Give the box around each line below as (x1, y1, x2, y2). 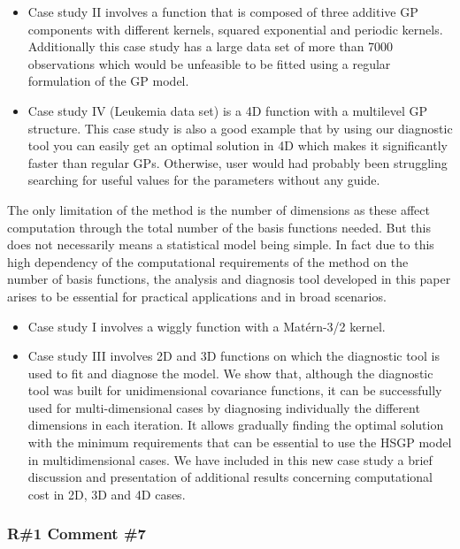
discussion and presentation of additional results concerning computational (27, 468, 433, 486)
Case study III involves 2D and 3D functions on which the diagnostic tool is (27, 347, 440, 365)
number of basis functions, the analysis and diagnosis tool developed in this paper (7, 270, 451, 288)
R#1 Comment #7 (7, 522, 147, 545)
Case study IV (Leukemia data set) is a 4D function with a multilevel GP (27, 101, 428, 119)
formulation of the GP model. (27, 72, 189, 90)
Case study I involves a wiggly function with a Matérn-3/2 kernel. (27, 316, 386, 335)
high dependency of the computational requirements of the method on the (7, 252, 409, 271)
